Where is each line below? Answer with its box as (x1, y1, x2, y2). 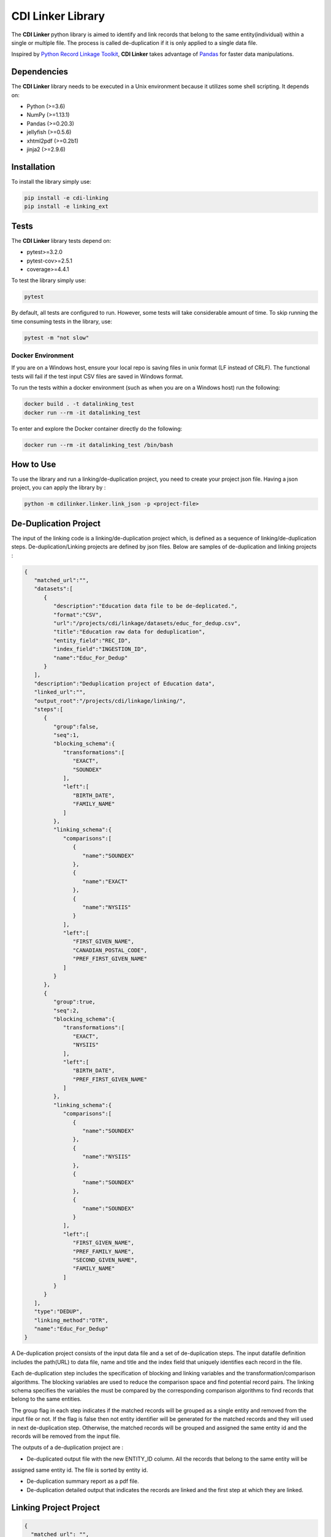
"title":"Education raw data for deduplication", (53, 628, 205, 636)
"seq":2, (53, 1007, 80, 1014)
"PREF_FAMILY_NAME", (72, 1248, 135, 1255)
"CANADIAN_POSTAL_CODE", (72, 947, 147, 954)
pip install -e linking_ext (24, 203, 108, 210)
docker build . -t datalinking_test (24, 400, 135, 408)
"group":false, (53, 723, 99, 730)
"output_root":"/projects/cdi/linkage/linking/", (34, 697, 186, 704)
